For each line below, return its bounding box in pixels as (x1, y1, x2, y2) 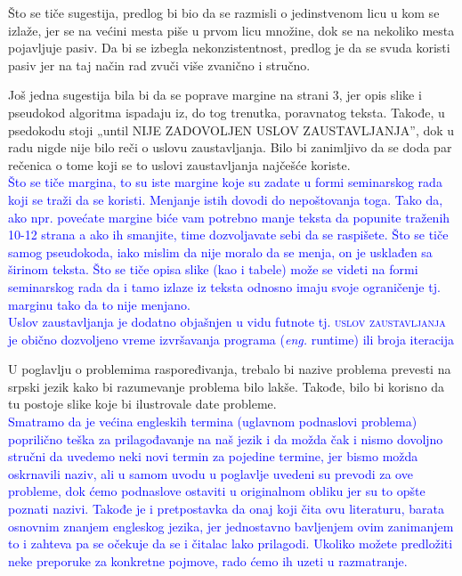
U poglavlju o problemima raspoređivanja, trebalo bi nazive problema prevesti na (8, 360, 451, 378)
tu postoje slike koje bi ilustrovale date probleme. (8, 394, 277, 413)
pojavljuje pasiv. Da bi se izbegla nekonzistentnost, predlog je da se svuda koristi (8, 38, 450, 57)
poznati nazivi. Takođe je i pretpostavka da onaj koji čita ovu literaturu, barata (8, 499, 444, 518)
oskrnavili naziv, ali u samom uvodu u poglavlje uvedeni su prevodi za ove (8, 464, 413, 483)
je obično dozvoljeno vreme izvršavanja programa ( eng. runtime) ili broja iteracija (8, 329, 455, 348)
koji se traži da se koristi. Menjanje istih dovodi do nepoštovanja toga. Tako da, (8, 190, 443, 208)
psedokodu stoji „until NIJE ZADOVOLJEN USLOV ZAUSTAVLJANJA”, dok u (8, 120, 455, 139)
